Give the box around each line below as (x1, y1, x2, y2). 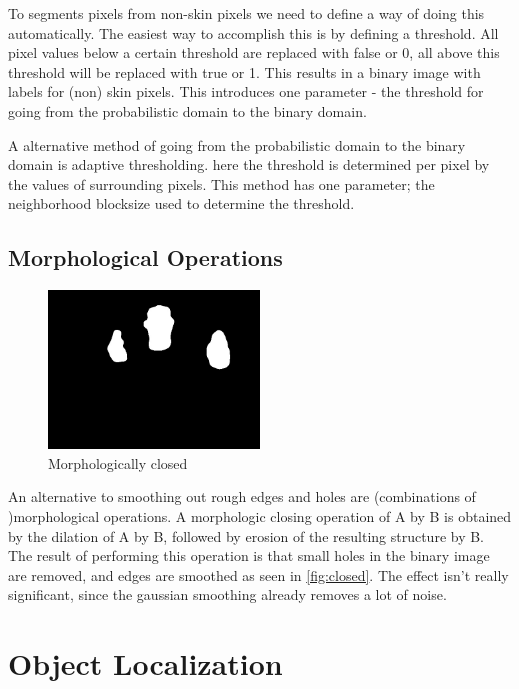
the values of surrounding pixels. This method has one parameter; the (8, 173, 435, 194)
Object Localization (8, 643, 283, 684)
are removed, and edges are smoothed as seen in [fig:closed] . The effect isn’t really (8, 564, 509, 585)
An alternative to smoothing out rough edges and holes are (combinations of (8, 486, 476, 507)
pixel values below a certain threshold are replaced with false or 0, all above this (8, 42, 500, 63)
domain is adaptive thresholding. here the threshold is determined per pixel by (8, 154, 490, 175)
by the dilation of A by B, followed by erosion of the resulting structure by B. (8, 525, 485, 546)
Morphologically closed (48, 452, 188, 473)
